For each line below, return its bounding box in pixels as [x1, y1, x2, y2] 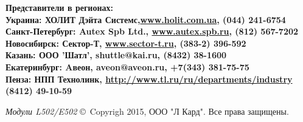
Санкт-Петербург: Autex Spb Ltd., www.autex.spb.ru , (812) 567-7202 [5, 25, 299, 38]
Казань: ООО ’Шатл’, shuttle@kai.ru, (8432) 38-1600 [5, 49, 227, 61]
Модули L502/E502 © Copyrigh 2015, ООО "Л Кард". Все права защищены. [5, 104, 289, 117]
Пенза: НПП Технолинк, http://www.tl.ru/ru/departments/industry [5, 72, 293, 85]
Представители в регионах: [5, 1, 113, 13]
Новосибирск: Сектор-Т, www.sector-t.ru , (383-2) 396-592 [5, 36, 246, 49]
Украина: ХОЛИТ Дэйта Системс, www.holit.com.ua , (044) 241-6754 [5, 13, 286, 25]
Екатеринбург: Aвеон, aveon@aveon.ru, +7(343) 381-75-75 [5, 60, 249, 73]
